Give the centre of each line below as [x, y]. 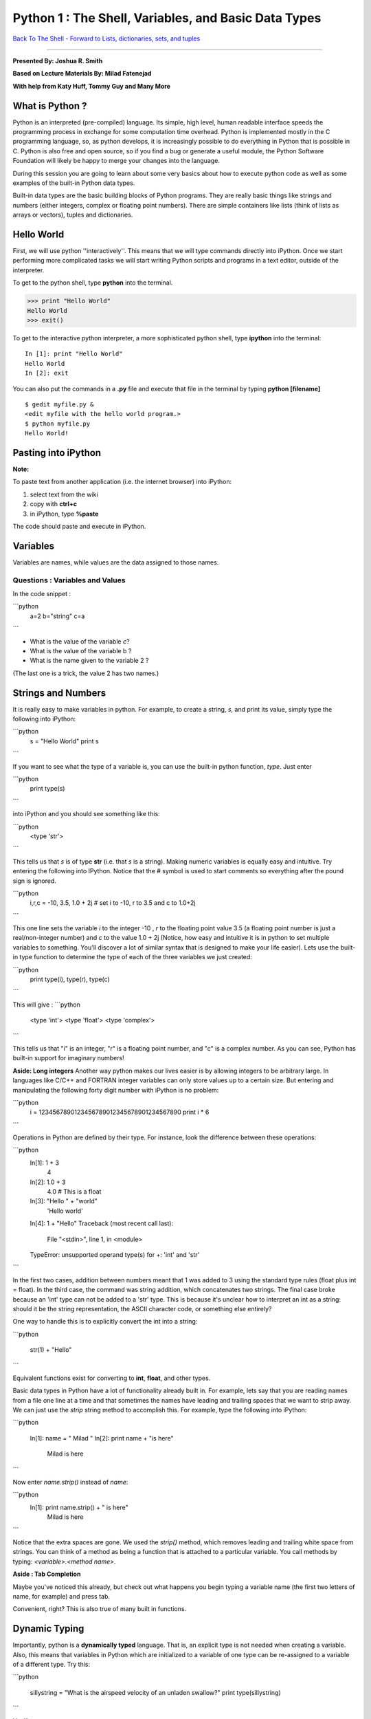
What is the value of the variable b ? [81, 650]
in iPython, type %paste [64, 514]
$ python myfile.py [58, 424]
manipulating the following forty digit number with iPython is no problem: [116, 1090]
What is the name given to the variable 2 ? [89, 661]
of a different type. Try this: [52, 1665]
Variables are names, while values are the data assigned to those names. [116, 562]
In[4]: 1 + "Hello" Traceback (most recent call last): [102, 1223]
